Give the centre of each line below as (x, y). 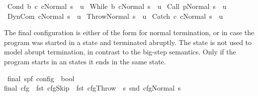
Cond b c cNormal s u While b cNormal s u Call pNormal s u (117, 6)
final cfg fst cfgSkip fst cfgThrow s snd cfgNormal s (92, 88)
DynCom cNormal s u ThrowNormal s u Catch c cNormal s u (115, 16)
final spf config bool (41, 78)
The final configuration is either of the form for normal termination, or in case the (129, 32)
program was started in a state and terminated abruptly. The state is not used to (128, 42)
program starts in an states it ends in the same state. (85, 61)
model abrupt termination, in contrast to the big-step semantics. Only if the (120, 52)
